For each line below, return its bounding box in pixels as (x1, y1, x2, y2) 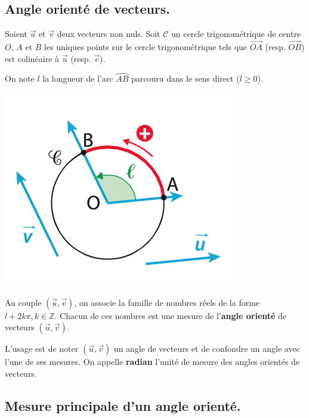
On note (5, 72, 35, 85)
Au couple (5, 296, 42, 308)
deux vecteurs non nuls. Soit (57, 27, 160, 40)
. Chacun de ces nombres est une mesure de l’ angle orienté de (54, 309, 287, 321)
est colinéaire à (5, 52, 60, 64)
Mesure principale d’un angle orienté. (5, 396, 241, 414)
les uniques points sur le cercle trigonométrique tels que (44, 41, 248, 53)
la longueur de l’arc (42, 72, 113, 85)
